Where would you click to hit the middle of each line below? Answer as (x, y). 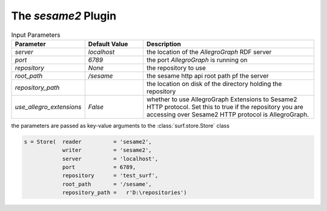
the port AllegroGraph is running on (197, 59)
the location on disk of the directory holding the (214, 84)
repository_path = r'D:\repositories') (124, 193)
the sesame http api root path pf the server (208, 76)
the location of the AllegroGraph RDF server (209, 52)
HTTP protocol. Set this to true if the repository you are (225, 107)
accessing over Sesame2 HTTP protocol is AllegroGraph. (228, 114)
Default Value (108, 44)
